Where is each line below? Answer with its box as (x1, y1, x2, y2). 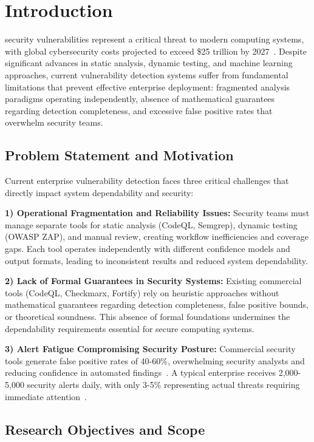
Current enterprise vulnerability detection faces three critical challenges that (5, 174, 289, 187)
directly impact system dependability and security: (5, 186, 194, 199)
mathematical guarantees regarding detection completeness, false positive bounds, (5, 298, 309, 311)
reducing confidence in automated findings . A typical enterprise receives (5, 366, 276, 379)
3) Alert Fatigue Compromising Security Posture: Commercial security (5, 342, 296, 355)
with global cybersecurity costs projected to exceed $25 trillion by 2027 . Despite (5, 44, 307, 57)
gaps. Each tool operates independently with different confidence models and (5, 242, 290, 255)
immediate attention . (5, 390, 87, 403)
